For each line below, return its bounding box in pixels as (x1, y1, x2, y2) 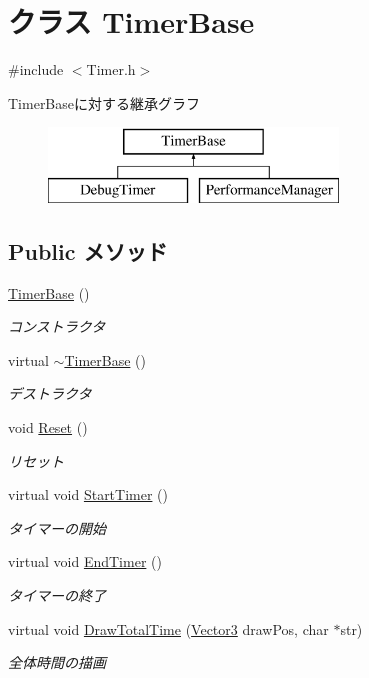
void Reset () (8, 417, 88, 438)
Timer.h (86, 59, 136, 80)
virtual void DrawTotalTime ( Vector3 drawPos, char (8, 618, 329, 639)
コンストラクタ (8, 316, 106, 337)
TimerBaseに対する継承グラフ (8, 92, 201, 113)
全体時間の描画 (8, 652, 106, 673)
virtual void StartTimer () (8, 484, 168, 505)
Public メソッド (8, 235, 168, 266)
